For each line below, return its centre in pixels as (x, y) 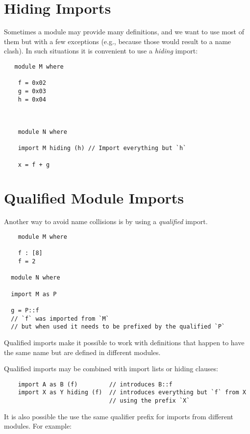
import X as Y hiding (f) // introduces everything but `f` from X (132, 393)
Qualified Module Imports (94, 197)
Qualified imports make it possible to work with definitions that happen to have (124, 343)
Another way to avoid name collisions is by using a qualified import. (106, 221)
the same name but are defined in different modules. (82, 352)
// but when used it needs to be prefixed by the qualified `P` (118, 327)
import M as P (34, 294)
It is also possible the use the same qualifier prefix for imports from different (119, 416)
